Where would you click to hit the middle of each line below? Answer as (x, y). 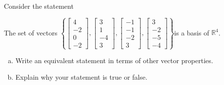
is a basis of (192, 32)
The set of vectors (31, 32)
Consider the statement (39, 6)
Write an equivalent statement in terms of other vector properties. (114, 60)
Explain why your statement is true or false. (81, 76)
